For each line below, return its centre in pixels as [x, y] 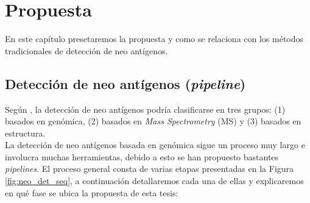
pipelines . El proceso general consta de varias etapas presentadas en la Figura [150, 169]
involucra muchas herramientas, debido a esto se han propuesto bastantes [142, 156]
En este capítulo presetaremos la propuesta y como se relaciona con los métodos [154, 39]
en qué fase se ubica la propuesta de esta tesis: [92, 192]
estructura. [25, 133]
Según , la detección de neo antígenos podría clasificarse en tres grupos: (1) [145, 109]
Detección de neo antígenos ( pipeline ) [125, 83]
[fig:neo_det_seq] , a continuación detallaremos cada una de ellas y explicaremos [154, 181]
